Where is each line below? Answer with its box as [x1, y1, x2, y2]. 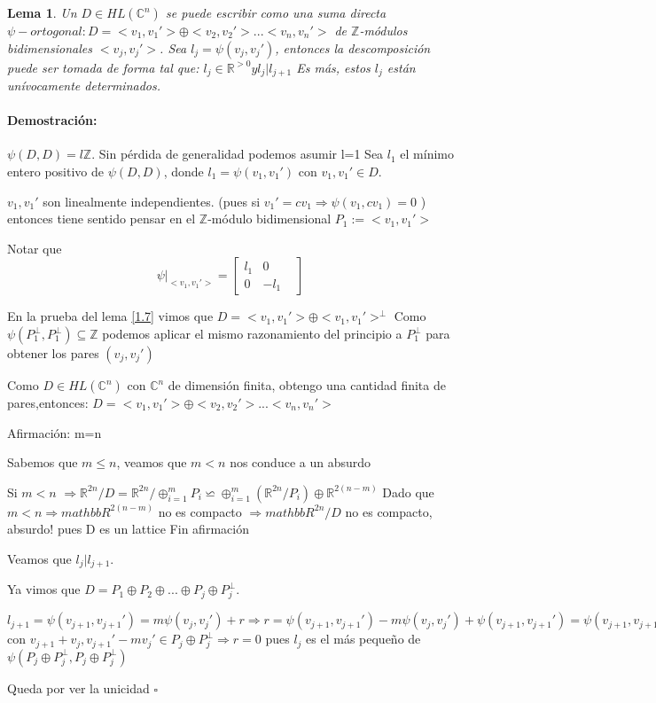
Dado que [382, 482, 434, 501]
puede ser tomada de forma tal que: [7, 58, 199, 76]
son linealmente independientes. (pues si [43, 191, 261, 210]
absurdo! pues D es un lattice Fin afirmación [7, 519, 249, 538]
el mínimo [400, 145, 454, 163]
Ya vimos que [7, 580, 81, 598]
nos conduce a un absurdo [230, 453, 371, 472]
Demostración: [7, 111, 98, 129]
